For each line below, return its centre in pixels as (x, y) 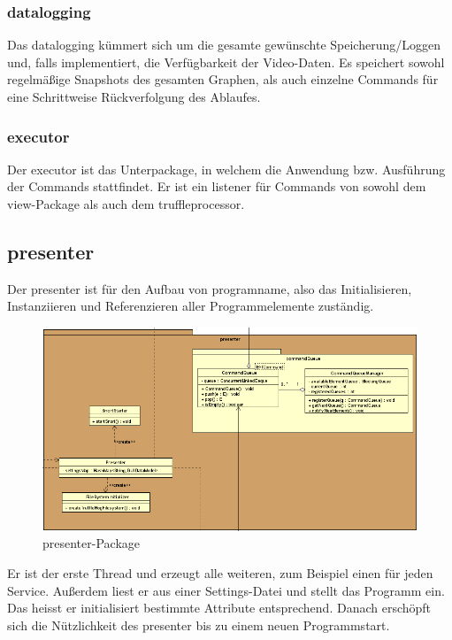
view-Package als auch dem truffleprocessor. (126, 204)
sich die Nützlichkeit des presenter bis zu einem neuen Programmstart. (199, 625)
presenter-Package (91, 543)
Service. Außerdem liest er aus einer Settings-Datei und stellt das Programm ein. (226, 590)
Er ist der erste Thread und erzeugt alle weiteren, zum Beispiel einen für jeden (220, 573)
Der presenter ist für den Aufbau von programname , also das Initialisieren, (210, 288)
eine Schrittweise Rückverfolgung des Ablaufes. (134, 96)
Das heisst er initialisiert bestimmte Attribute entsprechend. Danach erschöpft (219, 608)
